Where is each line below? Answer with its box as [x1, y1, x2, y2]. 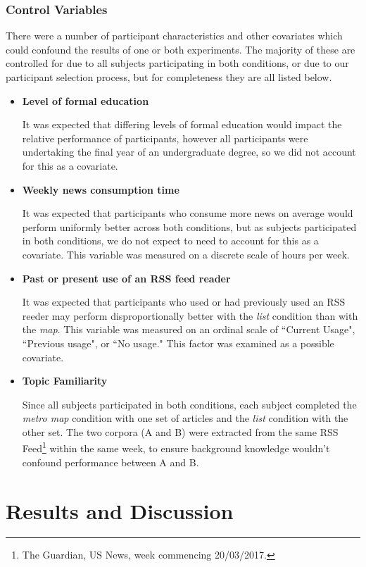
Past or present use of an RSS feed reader [22, 270, 231, 285]
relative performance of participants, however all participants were [22, 130, 308, 145]
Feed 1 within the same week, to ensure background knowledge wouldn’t [22, 439, 330, 456]
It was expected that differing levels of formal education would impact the [22, 117, 342, 132]
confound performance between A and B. [22, 454, 199, 469]
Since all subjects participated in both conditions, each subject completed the [22, 397, 357, 411]
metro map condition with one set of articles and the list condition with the [22, 411, 348, 425]
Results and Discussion [6, 496, 234, 525]
